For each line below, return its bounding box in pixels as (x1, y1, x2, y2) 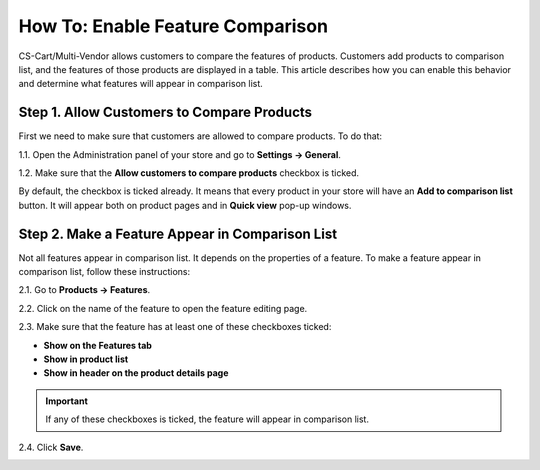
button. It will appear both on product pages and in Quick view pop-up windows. (18, 199, 352, 211)
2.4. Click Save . (18, 441, 84, 453)
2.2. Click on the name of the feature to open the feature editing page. (18, 302, 308, 314)
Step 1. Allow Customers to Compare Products (18, 104, 313, 121)
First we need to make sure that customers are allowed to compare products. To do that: (18, 130, 383, 142)
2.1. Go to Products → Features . (18, 284, 151, 296)
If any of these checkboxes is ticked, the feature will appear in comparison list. (45, 413, 370, 425)
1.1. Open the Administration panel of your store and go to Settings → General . (18, 148, 342, 160)
